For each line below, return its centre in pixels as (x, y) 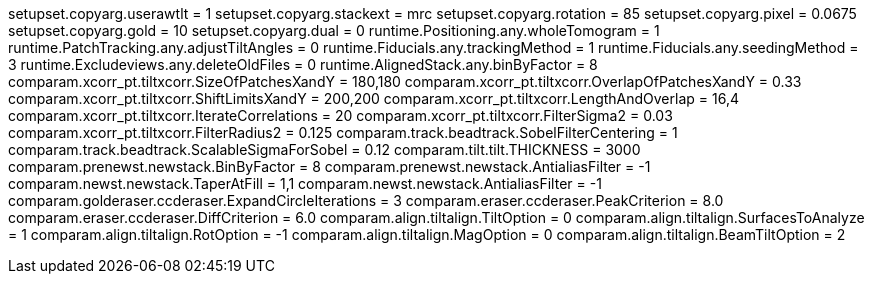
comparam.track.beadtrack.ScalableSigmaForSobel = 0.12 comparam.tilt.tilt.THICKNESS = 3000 (324, 149)
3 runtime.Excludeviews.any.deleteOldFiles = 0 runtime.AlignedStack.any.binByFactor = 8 (303, 64)
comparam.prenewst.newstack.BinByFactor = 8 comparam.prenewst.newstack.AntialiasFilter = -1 (329, 166)
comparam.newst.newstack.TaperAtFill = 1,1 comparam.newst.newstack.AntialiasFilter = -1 (305, 183)
